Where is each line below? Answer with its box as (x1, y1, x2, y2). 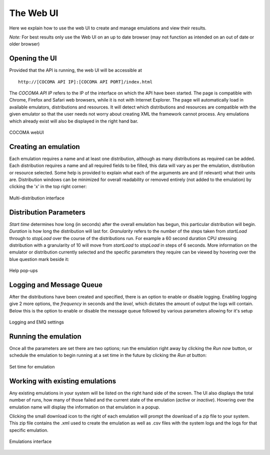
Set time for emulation (9, 363, 55, 369)
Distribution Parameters (9, 208, 86, 216)
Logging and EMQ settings (9, 319, 64, 325)
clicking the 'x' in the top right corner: (9, 183, 87, 189)
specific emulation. (9, 427, 48, 433)
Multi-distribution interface (9, 195, 64, 201)
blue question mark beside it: (9, 256, 69, 262)
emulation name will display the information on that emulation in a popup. (9, 404, 160, 410)
